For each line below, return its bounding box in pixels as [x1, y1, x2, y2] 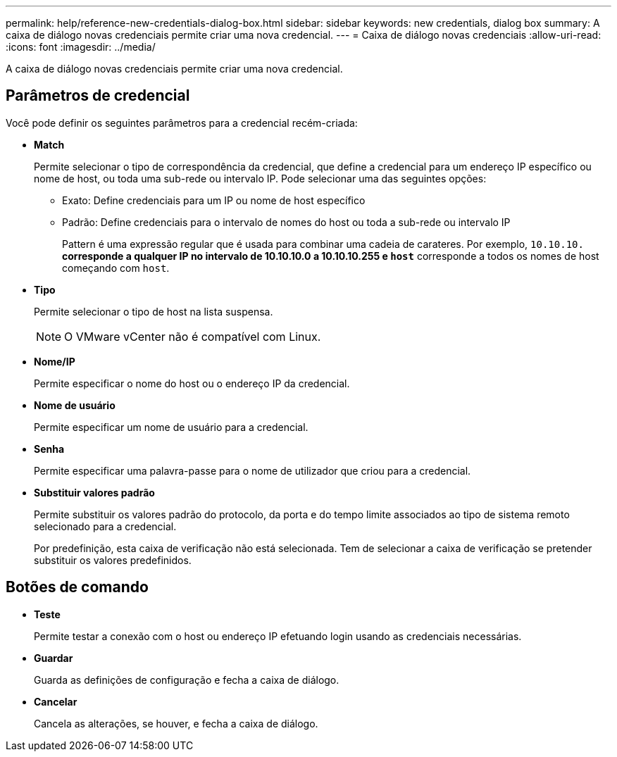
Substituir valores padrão [34, 486, 155, 499]
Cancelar [34, 695, 77, 708]
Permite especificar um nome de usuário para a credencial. [34, 420, 308, 433]
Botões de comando [6, 578, 149, 596]
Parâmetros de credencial [6, 87, 190, 105]
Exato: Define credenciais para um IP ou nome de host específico [62, 194, 366, 206]
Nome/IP [34, 355, 75, 368]
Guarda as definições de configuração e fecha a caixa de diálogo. [34, 673, 339, 686]
